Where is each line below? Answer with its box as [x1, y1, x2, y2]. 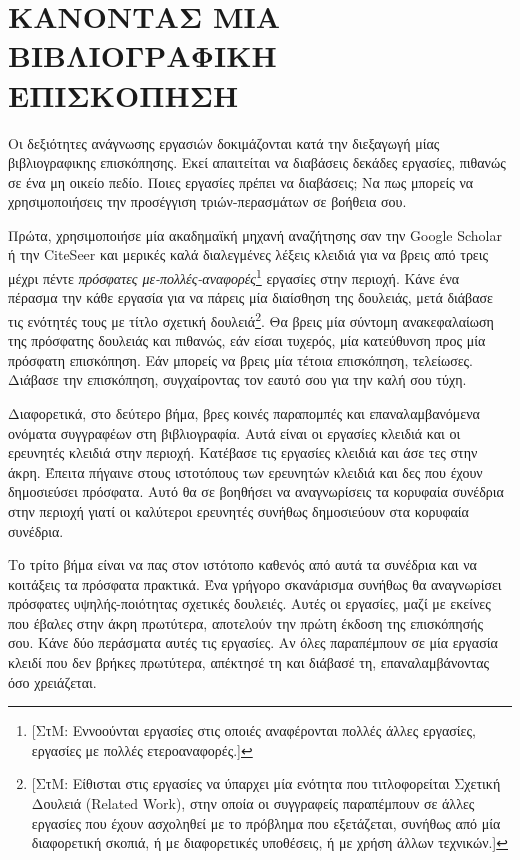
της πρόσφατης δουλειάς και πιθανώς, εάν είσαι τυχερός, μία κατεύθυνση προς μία [8, 330, 486, 351]
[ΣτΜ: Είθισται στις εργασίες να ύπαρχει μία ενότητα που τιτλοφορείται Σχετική [31, 773, 501, 794]
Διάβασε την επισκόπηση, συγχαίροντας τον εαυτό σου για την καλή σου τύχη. [8, 369, 467, 390]
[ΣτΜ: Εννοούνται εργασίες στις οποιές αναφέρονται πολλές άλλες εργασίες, [31, 720, 476, 741]
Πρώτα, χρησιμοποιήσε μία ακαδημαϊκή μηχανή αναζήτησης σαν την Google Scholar [8, 224, 502, 245]
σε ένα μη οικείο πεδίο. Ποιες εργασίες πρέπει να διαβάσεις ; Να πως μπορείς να [8, 171, 474, 192]
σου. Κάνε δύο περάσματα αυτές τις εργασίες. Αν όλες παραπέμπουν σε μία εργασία [8, 632, 498, 653]
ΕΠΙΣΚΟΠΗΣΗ [8, 74, 239, 115]
